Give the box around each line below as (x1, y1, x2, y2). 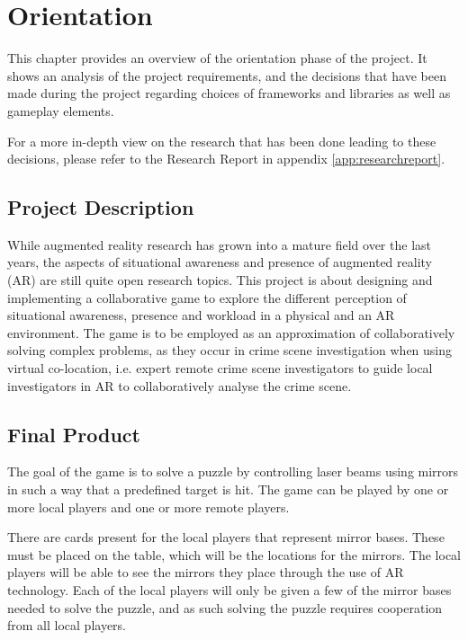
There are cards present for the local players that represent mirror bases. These (7, 528, 445, 547)
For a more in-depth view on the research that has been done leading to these (7, 131, 436, 150)
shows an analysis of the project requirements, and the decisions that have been (7, 66, 446, 84)
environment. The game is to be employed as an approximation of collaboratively (7, 323, 455, 342)
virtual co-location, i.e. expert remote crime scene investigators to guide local (7, 359, 433, 378)
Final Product (7, 420, 140, 448)
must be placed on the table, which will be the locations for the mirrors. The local (7, 545, 461, 564)
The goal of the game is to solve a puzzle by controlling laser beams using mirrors (7, 462, 459, 481)
